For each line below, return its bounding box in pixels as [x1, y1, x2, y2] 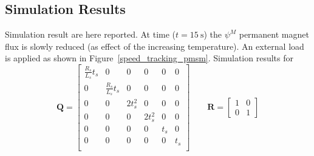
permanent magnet [239, 28, 309, 41]
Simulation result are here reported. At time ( [5, 28, 176, 41]
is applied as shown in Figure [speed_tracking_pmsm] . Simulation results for [5, 52, 294, 64]
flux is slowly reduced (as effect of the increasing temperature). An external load [5, 39, 304, 52]
